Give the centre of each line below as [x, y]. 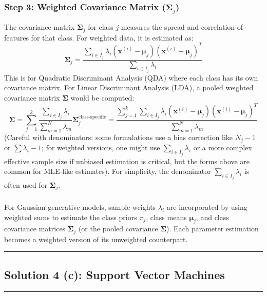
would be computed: [102, 97]
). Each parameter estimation [213, 229]
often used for [26, 184]
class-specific [92, 117]
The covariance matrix [40, 27]
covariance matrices [35, 229]
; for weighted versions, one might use [101, 147]
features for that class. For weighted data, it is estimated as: [99, 37]
